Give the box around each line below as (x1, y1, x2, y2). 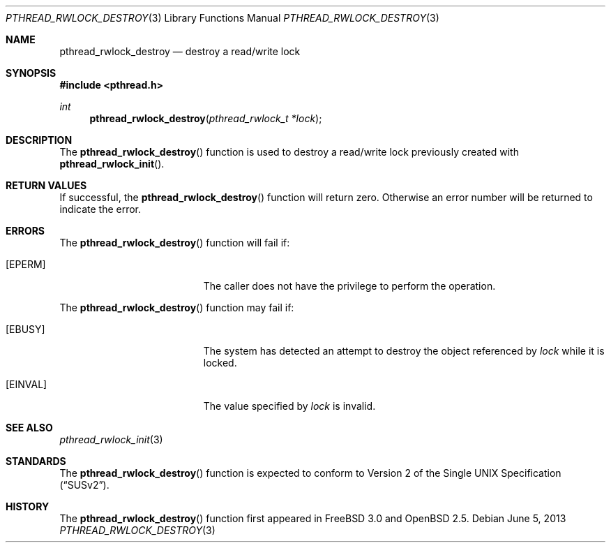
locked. (203, 357, 237, 369)
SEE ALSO (6, 422, 53, 434)
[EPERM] (6, 258, 46, 270)
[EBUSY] (6, 323, 45, 335)
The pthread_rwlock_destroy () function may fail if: (59, 302, 294, 313)
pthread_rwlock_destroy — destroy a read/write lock (59, 45, 301, 57)
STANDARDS (6, 455, 66, 467)
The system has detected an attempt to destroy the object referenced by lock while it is (203, 345, 605, 357)
